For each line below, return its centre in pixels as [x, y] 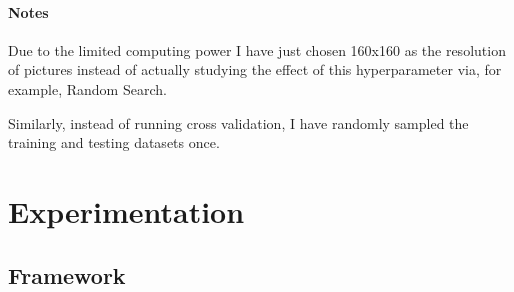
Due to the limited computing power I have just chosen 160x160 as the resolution [257, 49]
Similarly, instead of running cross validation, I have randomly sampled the [238, 122]
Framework [67, 274]
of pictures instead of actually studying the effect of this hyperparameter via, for [255, 69]
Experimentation [126, 210]
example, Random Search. [87, 88]
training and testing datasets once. [114, 142]
